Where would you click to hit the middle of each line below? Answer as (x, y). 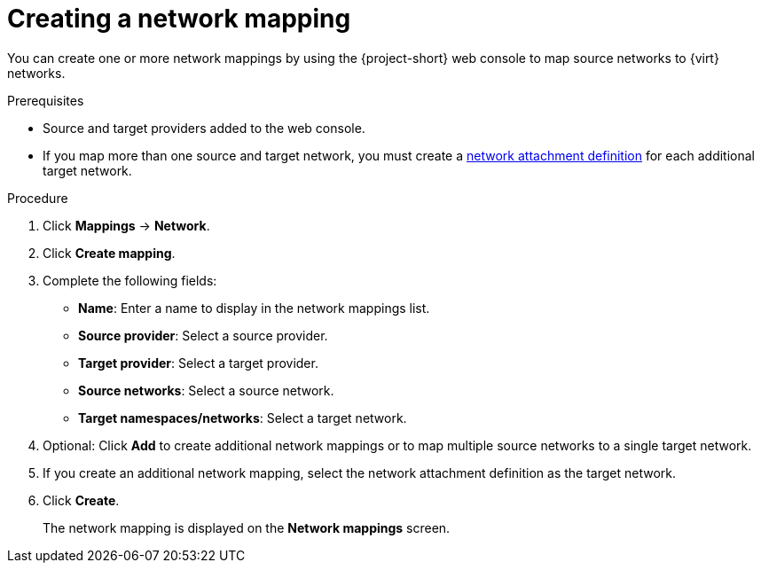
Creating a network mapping (179, 19)
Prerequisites (46, 100)
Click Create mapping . (109, 253)
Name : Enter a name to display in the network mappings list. (254, 308)
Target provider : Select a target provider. (198, 363)
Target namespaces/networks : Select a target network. (243, 418)
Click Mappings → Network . (126, 225)
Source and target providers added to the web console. (204, 128)
